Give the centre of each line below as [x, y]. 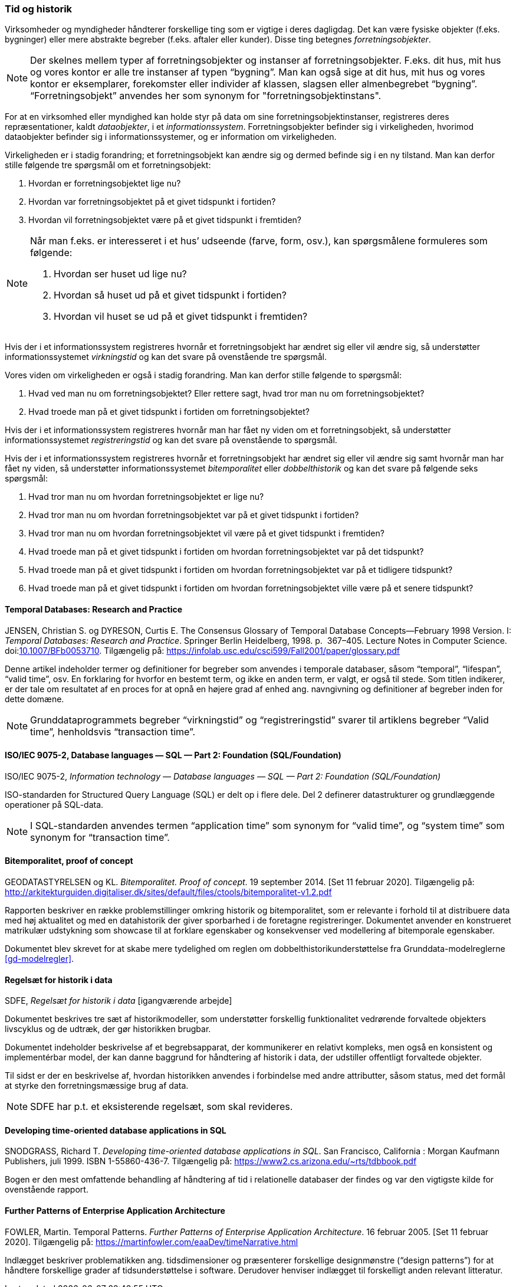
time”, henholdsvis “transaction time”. [113, 731]
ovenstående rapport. [47, 1190]
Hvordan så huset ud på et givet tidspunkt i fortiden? [170, 295]
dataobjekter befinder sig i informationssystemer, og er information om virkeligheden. [171, 137]
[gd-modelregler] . [40, 959]
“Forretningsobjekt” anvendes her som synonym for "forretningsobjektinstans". [206, 96]
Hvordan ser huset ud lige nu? [120, 274]
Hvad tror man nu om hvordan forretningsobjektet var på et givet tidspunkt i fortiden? [194, 515]
